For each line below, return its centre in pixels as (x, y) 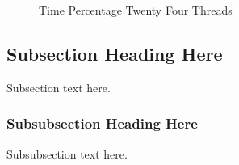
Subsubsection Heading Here (102, 123)
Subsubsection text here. (67, 153)
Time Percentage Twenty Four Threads (136, 10)
